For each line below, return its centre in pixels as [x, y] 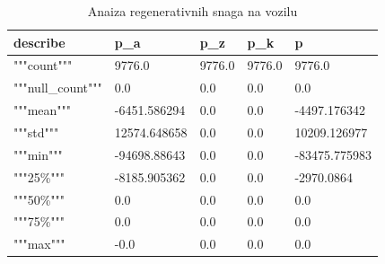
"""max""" [39, 244]
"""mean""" [43, 110]
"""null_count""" [58, 88]
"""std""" [36, 132]
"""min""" [38, 154]
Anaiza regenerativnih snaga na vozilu [192, 11]
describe [39, 42]
